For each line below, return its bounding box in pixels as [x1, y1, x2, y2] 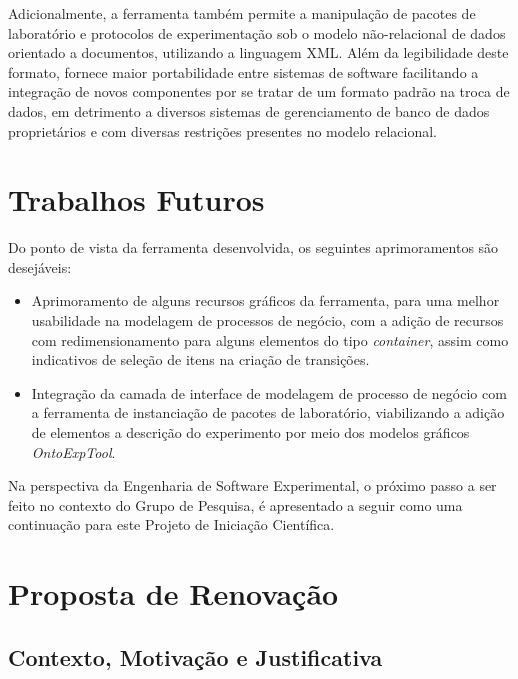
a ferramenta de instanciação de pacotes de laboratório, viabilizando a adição [31, 402, 505, 423]
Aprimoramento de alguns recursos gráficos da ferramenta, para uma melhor [31, 290, 500, 311]
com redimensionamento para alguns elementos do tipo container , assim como [31, 329, 509, 350]
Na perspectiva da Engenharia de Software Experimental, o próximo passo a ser [8, 475, 497, 496]
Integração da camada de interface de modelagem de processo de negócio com [31, 382, 507, 403]
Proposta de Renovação [8, 573, 339, 614]
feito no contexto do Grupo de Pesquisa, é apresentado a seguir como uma [8, 494, 463, 515]
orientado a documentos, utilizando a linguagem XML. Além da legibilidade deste [8, 42, 509, 63]
